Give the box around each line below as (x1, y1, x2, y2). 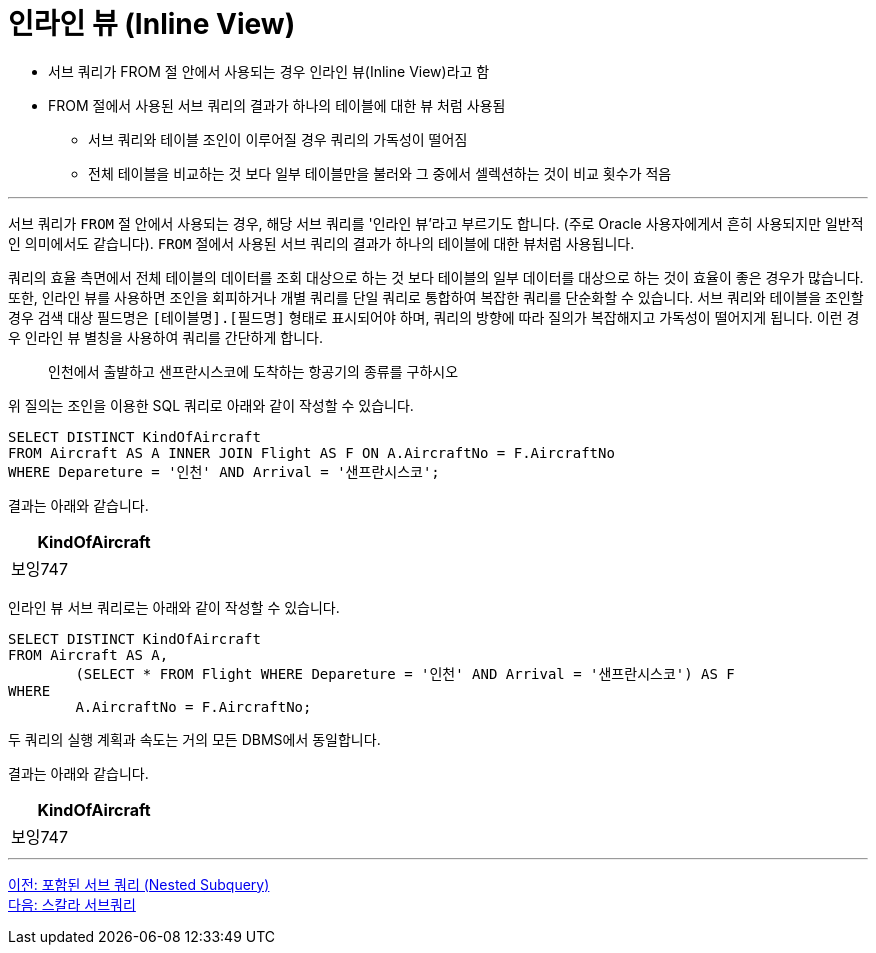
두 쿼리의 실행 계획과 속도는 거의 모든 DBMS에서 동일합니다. (8, 730, 381, 748)
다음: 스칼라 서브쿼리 (8, 895, 136, 913)
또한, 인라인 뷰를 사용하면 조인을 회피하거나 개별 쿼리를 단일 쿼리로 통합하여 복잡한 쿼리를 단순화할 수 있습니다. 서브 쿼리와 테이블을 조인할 (8, 288, 864, 306)
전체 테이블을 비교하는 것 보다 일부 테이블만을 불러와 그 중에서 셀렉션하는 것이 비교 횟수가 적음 (88, 164, 672, 182)
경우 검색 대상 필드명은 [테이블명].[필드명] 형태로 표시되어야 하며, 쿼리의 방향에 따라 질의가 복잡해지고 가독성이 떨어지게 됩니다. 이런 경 (8, 308, 860, 326)
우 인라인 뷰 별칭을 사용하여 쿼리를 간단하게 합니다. (8, 328, 323, 346)
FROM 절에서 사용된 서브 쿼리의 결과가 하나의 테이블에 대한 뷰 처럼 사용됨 (48, 96, 506, 114)
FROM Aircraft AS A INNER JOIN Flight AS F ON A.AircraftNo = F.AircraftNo (8, 444, 615, 461)
